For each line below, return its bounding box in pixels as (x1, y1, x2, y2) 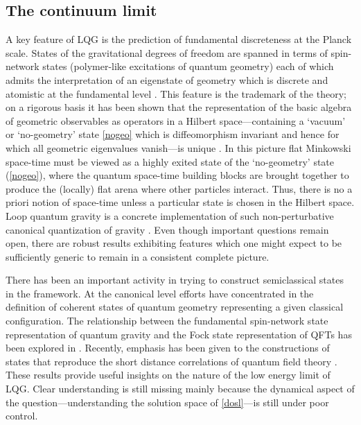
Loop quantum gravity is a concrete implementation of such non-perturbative (6, 208, 334, 223)
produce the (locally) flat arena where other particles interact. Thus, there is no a (6, 181, 353, 196)
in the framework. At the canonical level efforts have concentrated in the (6, 286, 314, 300)
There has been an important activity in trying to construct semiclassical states (6, 272, 344, 287)
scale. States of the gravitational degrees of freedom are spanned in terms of (6, 45, 328, 60)
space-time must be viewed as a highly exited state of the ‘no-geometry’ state (6, 154, 335, 168)
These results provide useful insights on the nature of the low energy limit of (6, 367, 331, 382)
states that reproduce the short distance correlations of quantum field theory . (6, 354, 337, 368)
